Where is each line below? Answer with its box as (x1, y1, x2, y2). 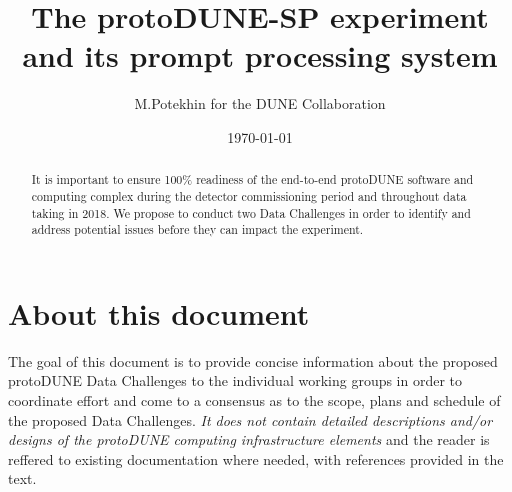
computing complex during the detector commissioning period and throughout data (31, 187, 467, 204)
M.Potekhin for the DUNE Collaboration (134, 93, 386, 114)
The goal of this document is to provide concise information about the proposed (8, 350, 498, 371)
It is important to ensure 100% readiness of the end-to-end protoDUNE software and (31, 171, 474, 188)
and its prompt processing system (22, 35, 498, 76)
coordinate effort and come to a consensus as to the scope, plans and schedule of (8, 390, 501, 411)
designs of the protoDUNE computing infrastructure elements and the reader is (8, 429, 490, 450)
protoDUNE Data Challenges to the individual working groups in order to (8, 370, 463, 391)
